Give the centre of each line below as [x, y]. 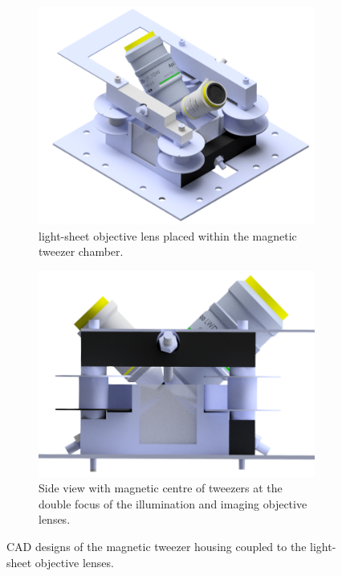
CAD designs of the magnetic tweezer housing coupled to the [157, 546]
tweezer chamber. [81, 251]
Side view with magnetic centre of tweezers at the [161, 488]
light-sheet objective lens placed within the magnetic [168, 235]
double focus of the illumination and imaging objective [173, 503]
